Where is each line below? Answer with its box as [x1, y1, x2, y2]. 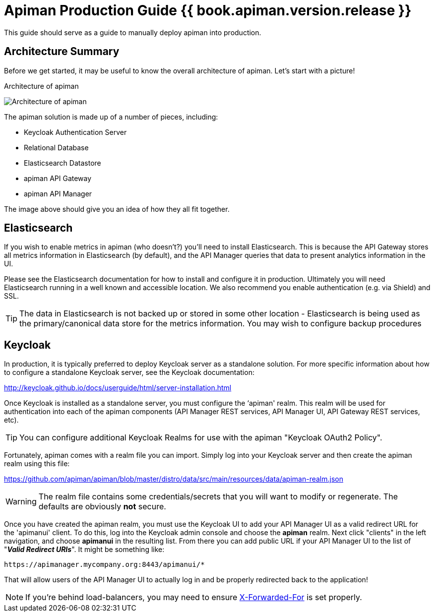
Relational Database [24, 143, 89, 152]
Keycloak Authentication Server [24, 127, 127, 136]
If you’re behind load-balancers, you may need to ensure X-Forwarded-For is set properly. [25, 592, 362, 603]
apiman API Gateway [24, 174, 92, 183]
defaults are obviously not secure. [38, 501, 166, 512]
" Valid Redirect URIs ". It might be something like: [4, 545, 165, 554]
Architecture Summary [4, 45, 120, 58]
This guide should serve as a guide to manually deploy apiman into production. [4, 28, 261, 37]
